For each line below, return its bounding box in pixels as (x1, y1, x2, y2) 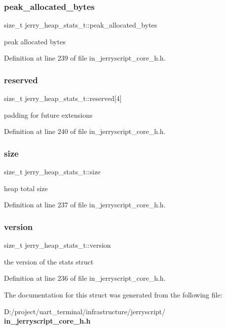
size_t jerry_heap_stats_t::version (4, 240, 111, 250)
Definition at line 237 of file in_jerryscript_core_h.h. (4, 199, 166, 210)
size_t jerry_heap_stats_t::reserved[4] (4, 93, 122, 103)
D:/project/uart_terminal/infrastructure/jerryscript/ (4, 306, 166, 316)
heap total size (4, 183, 48, 193)
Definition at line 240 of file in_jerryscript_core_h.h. (4, 126, 166, 136)
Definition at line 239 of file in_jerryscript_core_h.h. (4, 53, 166, 63)
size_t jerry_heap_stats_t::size (4, 166, 101, 177)
